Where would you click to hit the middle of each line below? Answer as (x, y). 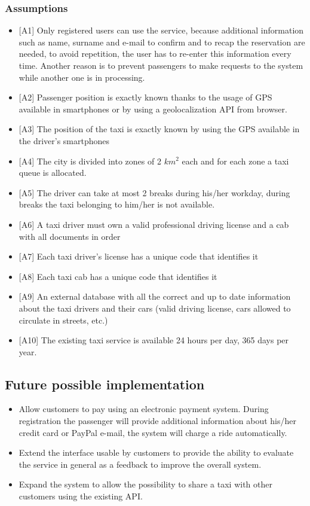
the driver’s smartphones (64, 140)
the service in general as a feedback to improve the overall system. (140, 464)
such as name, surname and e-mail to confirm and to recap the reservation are (162, 42)
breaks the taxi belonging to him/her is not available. (117, 204)
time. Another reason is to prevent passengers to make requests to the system (161, 65)
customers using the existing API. (81, 496)
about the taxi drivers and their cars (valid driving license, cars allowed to (155, 308)
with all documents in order (70, 236)
